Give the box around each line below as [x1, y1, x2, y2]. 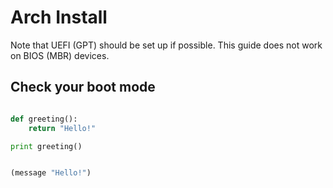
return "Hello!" [28, 123, 97, 133]
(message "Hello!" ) [10, 168, 92, 178]
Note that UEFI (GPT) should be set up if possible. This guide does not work [10, 39, 323, 51]
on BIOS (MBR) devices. [10, 49, 110, 61]
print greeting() [10, 141, 83, 151]
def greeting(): [10, 114, 78, 124]
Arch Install [10, 6, 108, 29]
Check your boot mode [10, 79, 156, 96]
